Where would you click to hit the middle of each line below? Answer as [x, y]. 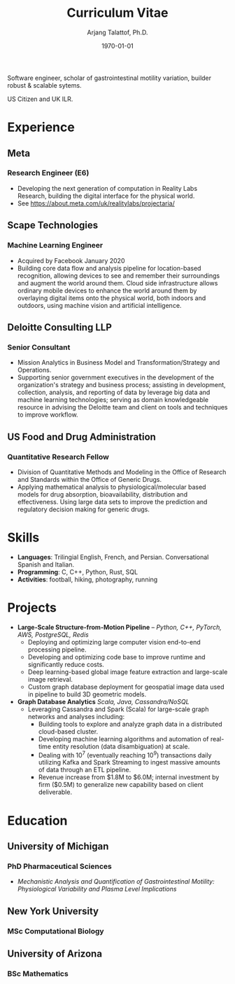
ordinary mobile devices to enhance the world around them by [107, 290]
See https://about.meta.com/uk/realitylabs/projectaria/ [96, 203]
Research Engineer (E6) [48, 173]
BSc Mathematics [38, 973]
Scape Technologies [53, 225]
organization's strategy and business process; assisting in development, [121, 385]
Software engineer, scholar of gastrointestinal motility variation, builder [109, 78]
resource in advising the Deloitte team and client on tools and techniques [122, 407]
